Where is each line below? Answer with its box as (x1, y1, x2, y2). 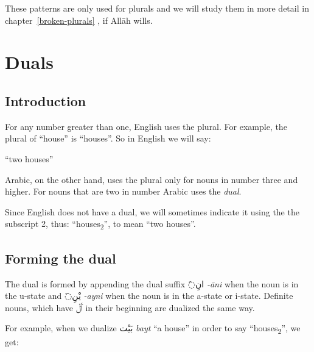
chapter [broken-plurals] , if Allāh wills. (5, 13, 153, 26)
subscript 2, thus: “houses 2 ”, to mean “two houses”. (5, 217, 196, 232)
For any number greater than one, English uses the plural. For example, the (5, 120, 287, 132)
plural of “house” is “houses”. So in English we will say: (5, 132, 211, 145)
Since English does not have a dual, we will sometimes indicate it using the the (5, 205, 299, 218)
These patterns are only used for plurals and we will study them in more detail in (5, 2, 309, 14)
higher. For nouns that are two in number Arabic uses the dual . (5, 185, 242, 198)
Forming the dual (5, 248, 116, 267)
